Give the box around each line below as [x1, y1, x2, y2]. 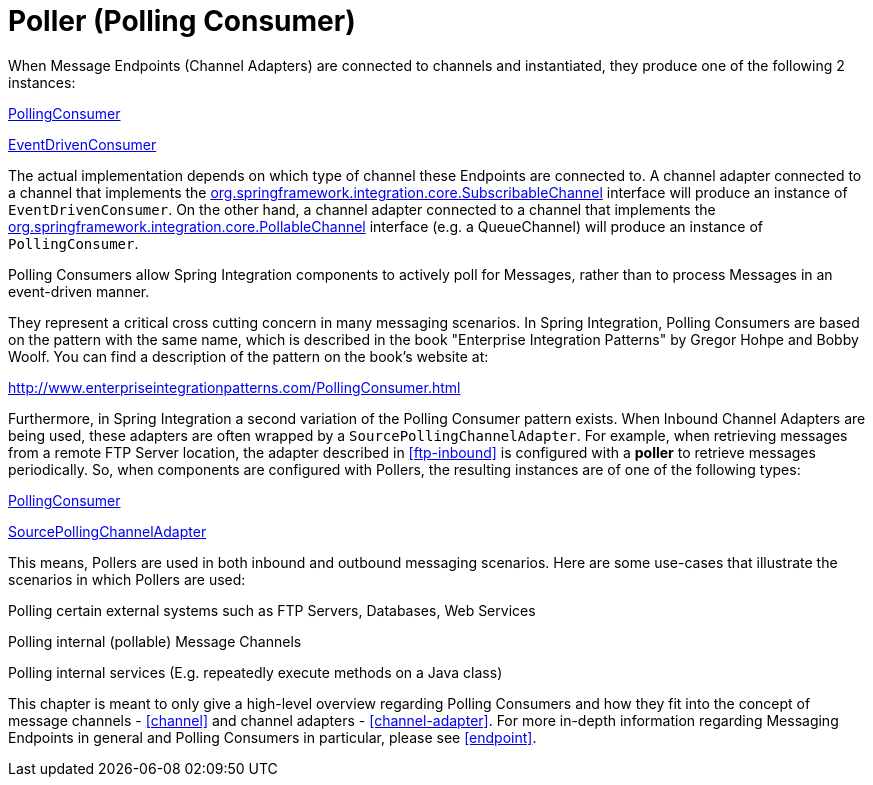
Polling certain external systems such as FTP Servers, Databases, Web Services [8, 601, 536, 619]
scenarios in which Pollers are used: [8, 570, 246, 588]
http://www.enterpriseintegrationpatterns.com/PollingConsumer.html [8, 378, 461, 396]
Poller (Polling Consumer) [8, 4, 356, 38]
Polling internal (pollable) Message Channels [8, 632, 302, 650]
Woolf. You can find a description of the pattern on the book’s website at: [8, 347, 489, 365]
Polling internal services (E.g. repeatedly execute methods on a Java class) [8, 663, 503, 681]
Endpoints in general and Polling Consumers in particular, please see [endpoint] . [8, 728, 537, 746]
